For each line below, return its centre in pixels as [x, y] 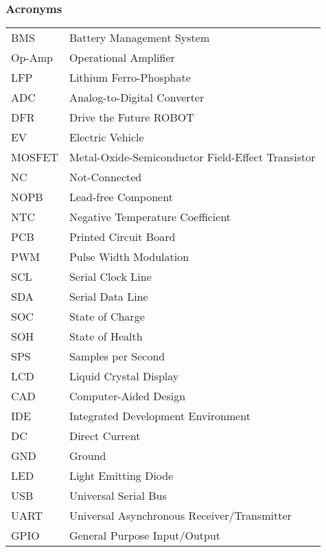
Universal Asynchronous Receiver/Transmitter [180, 516]
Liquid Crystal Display [124, 376]
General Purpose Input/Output [145, 536]
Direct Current [105, 436]
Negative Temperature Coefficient [150, 217]
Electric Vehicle [106, 137]
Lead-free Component [121, 197]
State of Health [106, 336]
